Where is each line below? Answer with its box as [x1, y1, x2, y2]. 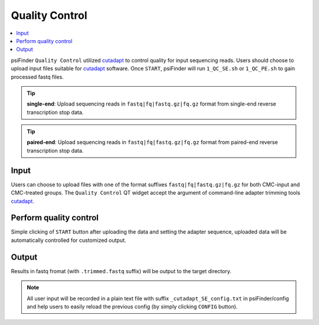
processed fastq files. [11, 73, 64, 80]
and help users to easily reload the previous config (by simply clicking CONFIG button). [27, 303, 238, 310]
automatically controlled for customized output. [11, 237, 126, 244]
